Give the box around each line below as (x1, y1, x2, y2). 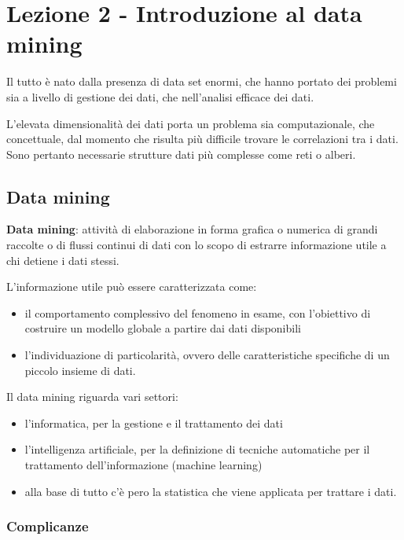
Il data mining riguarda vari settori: (6, 388, 178, 405)
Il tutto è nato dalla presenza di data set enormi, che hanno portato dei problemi (6, 73, 397, 90)
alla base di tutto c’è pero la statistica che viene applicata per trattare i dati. (24, 483, 397, 499)
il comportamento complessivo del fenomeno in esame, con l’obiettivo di (24, 304, 371, 321)
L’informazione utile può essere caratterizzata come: (6, 278, 257, 295)
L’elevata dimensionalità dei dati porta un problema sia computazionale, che (6, 115, 375, 131)
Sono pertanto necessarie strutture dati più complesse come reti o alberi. (6, 145, 356, 162)
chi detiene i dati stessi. (6, 252, 119, 268)
